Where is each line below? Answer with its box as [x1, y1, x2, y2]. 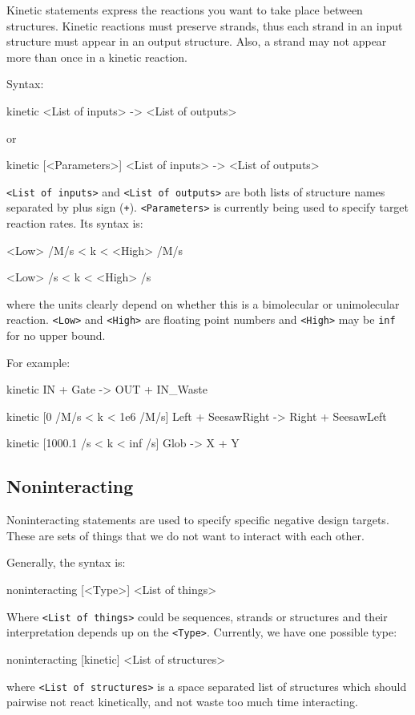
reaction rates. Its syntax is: [6, 215, 143, 232]
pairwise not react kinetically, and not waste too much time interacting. [6, 693, 358, 710]
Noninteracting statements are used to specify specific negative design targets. [6, 511, 389, 528]
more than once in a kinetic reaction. [6, 48, 188, 65]
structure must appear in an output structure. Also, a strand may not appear [6, 33, 387, 50]
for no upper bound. [6, 327, 106, 344]
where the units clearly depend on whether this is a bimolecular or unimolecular [6, 295, 400, 312]
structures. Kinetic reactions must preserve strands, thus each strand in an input [6, 17, 403, 34]
